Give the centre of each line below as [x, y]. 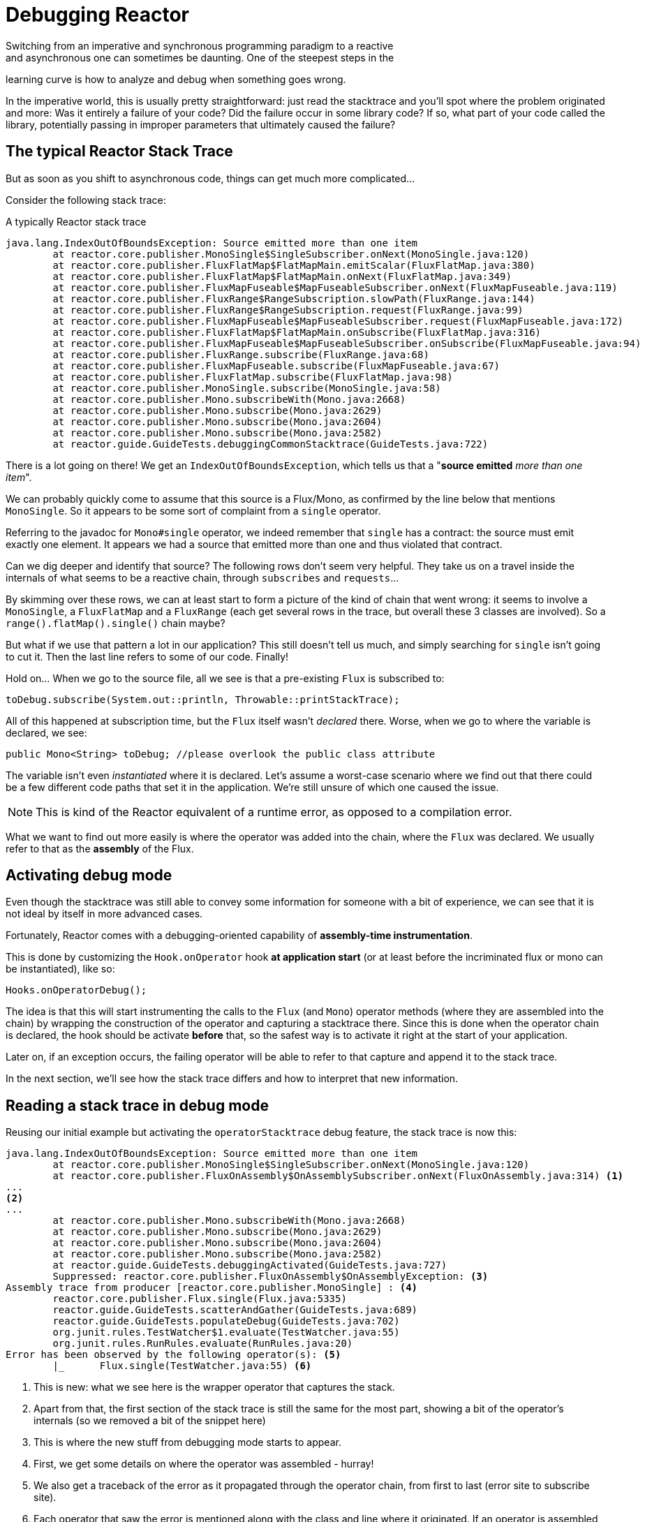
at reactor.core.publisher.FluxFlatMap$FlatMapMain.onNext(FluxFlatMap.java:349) [282, 276]
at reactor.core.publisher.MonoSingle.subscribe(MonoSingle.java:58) [247, 388]
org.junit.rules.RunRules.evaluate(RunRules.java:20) [203, 1344]
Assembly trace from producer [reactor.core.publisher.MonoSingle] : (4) [212, 1288]
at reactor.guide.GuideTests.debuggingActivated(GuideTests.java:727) [250, 1265]
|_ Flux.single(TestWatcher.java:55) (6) [182, 1366]
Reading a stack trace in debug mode [137, 1105]
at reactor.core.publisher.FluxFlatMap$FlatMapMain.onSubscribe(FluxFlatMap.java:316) [297, 332]
